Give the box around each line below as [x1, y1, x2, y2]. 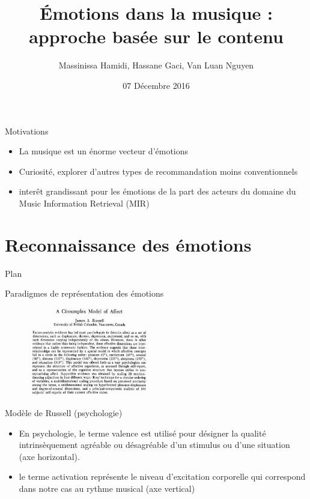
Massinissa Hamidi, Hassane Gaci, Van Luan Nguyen [58, 59, 254, 71]
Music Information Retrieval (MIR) [19, 196, 150, 209]
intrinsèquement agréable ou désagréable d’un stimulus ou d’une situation [19, 438, 290, 451]
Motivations [5, 124, 49, 137]
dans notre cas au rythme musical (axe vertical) [19, 482, 195, 494]
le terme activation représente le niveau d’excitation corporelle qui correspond [19, 470, 306, 483]
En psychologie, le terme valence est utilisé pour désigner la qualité [19, 426, 266, 439]
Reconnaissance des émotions [5, 232, 252, 256]
